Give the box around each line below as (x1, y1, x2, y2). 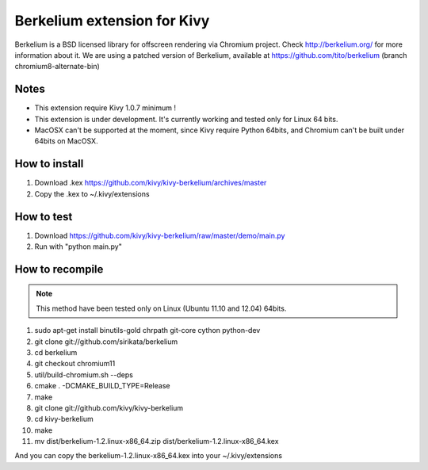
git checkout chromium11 (34, 359, 116, 369)
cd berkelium (34, 347, 78, 357)
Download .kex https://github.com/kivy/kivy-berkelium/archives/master (34, 178, 267, 188)
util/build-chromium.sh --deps (34, 369, 134, 380)
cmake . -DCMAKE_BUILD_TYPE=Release (34, 381, 170, 391)
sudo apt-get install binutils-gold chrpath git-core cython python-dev (34, 326, 261, 335)
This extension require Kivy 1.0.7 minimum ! (34, 103, 176, 113)
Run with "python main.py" (34, 242, 123, 251)
